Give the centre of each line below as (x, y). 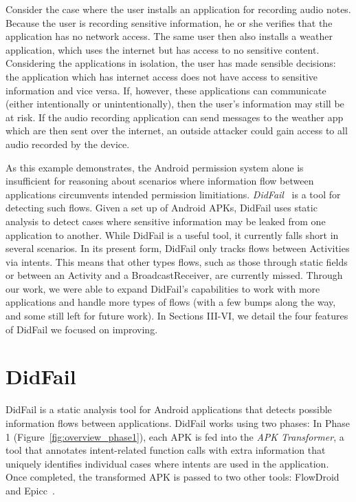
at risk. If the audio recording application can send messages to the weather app (175, 117)
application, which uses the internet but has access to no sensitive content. (163, 49)
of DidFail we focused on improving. (82, 329)
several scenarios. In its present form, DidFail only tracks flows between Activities (178, 248)
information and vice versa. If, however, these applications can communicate (166, 90)
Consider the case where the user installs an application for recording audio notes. (178, 9)
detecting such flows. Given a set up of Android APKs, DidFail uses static (162, 208)
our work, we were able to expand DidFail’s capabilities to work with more (163, 288)
